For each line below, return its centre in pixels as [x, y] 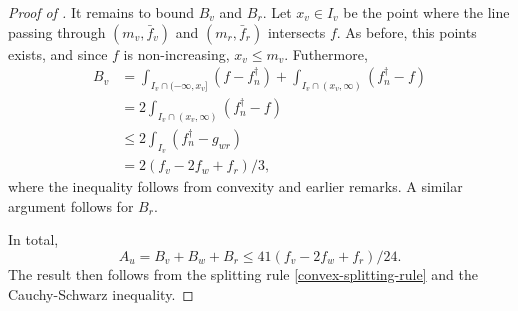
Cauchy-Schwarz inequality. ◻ [101, 293]
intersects [296, 31]
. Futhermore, [326, 53]
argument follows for [71, 205]
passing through [57, 31]
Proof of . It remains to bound [101, 12]
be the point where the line [426, 12]
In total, [33, 239]
